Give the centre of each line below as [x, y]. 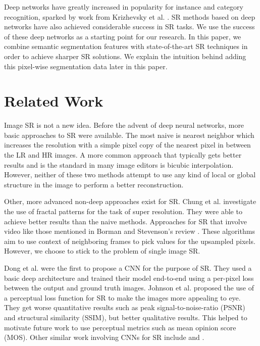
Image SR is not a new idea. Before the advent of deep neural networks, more [124, 125]
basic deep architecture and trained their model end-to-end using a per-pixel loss [129, 278]
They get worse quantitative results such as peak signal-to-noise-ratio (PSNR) [125, 307]
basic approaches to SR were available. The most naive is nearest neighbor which [129, 135]
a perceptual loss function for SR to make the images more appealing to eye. [122, 297]
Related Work [54, 101]
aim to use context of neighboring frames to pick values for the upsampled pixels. [130, 241]
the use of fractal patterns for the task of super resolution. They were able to [123, 211]
